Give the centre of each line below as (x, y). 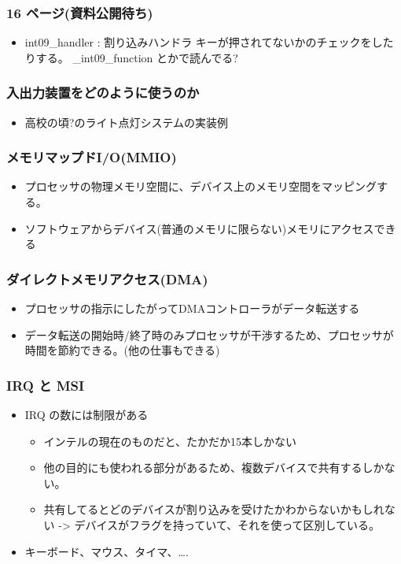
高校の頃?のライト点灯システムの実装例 (126, 122)
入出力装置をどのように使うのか (103, 93)
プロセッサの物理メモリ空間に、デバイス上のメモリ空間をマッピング (200, 186)
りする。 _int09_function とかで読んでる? (131, 57)
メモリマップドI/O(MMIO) (92, 157)
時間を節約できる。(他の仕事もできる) (122, 350)
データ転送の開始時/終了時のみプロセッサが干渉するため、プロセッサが (209, 334)
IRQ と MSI (46, 385)
